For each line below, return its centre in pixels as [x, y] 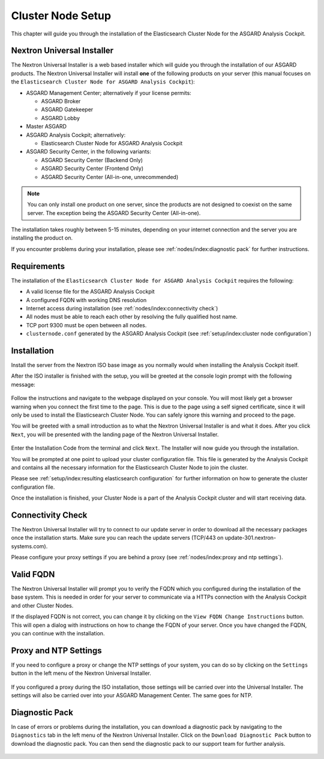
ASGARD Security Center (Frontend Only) [92, 169]
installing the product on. [42, 238]
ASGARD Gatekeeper [67, 110]
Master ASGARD [46, 127]
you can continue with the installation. [58, 634]
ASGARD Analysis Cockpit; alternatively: [76, 135]
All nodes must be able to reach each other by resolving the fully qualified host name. [132, 317]
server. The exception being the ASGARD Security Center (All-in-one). [114, 213]
